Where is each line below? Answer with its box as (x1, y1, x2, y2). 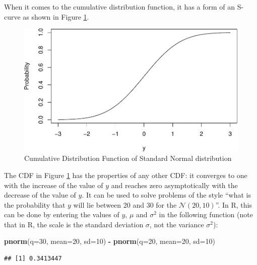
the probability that (4, 199, 66, 210)
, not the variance (149, 219, 204, 229)
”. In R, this (215, 199, 252, 210)
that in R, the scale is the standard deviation (4, 219, 144, 229)
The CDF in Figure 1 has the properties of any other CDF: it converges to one (4, 169, 247, 180)
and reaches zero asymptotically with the (111, 180, 238, 190)
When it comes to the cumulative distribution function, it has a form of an (4, 2, 235, 12)
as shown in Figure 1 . (23, 11, 89, 22)
